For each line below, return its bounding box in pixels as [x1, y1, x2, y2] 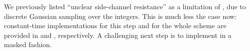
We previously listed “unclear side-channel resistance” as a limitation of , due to [4, 1, 246, 11]
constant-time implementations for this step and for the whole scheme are [4, 20, 227, 31]
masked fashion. [4, 39, 52, 50]
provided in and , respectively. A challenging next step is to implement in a [4, 30, 232, 40]
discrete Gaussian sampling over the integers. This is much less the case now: [4, 11, 237, 21]
